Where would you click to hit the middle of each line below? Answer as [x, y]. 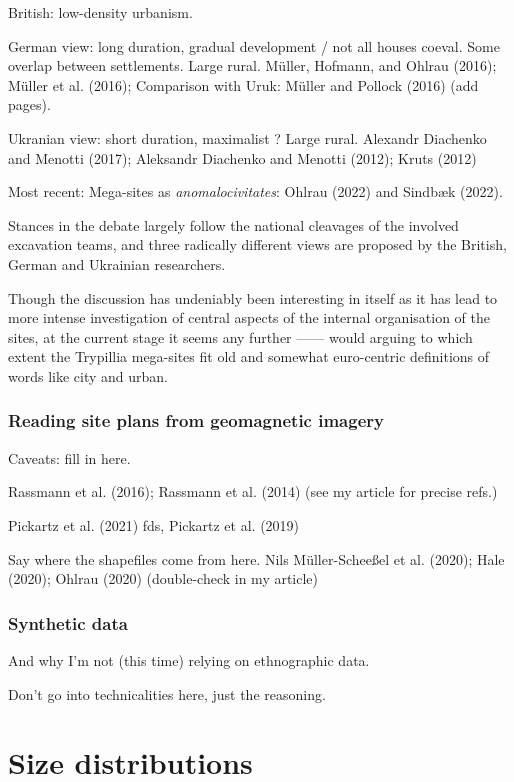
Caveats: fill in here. [69, 457]
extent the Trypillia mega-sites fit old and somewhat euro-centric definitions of [249, 356]
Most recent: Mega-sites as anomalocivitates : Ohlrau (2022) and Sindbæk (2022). [255, 191]
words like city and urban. [88, 375]
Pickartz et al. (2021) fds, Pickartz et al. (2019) [154, 524]
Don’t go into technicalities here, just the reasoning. [167, 693]
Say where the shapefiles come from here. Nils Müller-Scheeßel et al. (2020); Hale [256, 558]
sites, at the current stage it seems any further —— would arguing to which [240, 336]
